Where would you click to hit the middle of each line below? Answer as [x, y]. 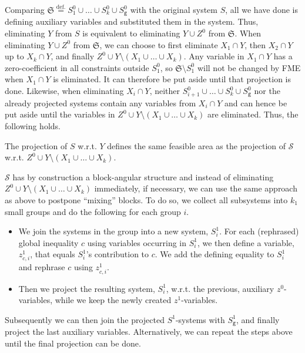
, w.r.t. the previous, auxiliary [220, 288]
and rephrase [42, 267]
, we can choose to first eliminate [159, 44]
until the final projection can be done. [73, 343]
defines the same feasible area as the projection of [197, 145]
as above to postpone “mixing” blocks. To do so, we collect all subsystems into [146, 199]
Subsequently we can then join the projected [85, 319]
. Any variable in [214, 56]
